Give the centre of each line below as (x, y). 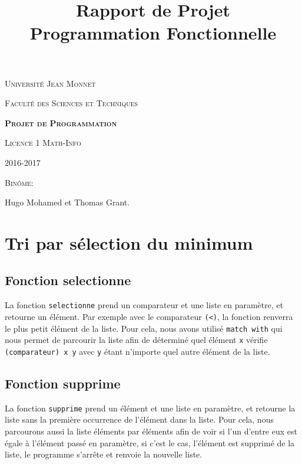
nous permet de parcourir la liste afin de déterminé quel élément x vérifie (136, 340)
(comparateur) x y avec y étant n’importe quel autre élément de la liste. (137, 351)
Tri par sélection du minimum (129, 242)
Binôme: (19, 182)
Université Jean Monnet (50, 83)
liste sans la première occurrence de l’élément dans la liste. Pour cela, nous (139, 419)
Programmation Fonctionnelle (153, 33)
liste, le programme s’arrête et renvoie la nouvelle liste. (104, 454)
